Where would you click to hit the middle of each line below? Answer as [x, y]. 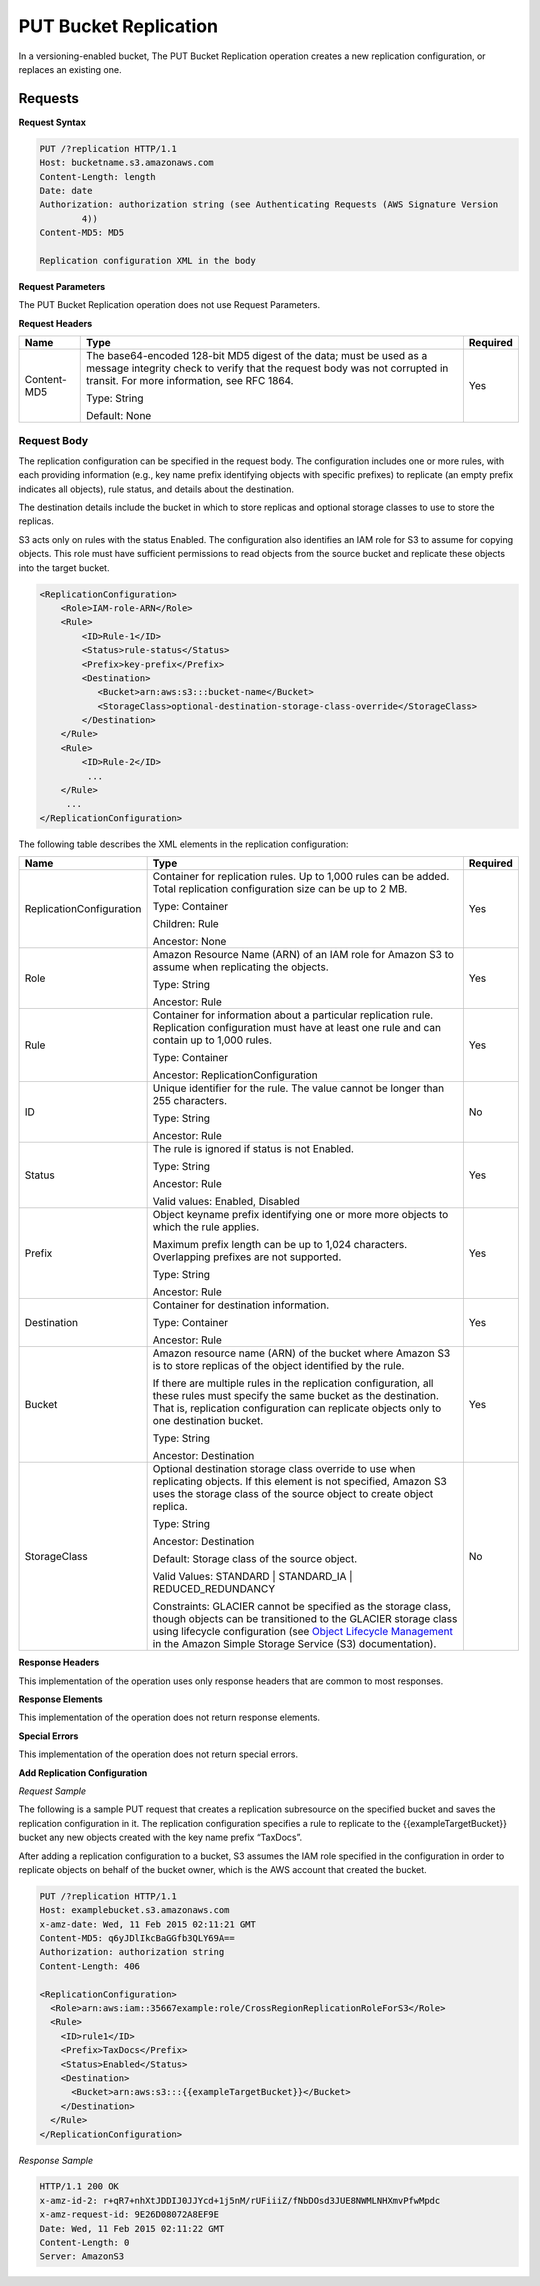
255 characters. [190, 1101]
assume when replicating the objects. [240, 967]
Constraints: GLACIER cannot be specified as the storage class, [302, 1607]
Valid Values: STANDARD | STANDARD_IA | [253, 1577]
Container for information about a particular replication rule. [293, 1015]
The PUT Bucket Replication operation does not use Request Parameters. [169, 305]
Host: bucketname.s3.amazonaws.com [126, 163]
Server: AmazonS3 [82, 2256]
